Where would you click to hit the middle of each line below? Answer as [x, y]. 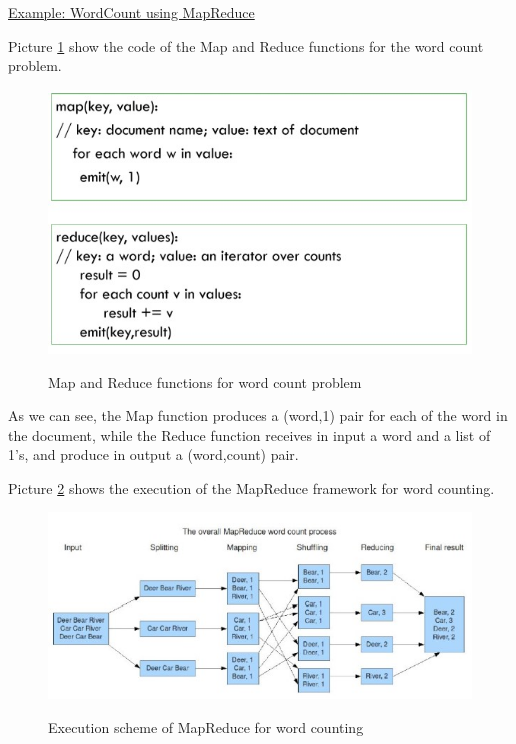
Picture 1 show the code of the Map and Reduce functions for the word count [246, 45]
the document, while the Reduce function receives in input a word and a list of [249, 434]
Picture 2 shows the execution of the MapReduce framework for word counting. [251, 487]
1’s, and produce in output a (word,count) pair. [153, 454]
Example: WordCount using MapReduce [131, 12]
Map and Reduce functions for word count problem [205, 381]
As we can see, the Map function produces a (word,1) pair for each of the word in [258, 415]
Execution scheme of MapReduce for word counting [206, 726]
